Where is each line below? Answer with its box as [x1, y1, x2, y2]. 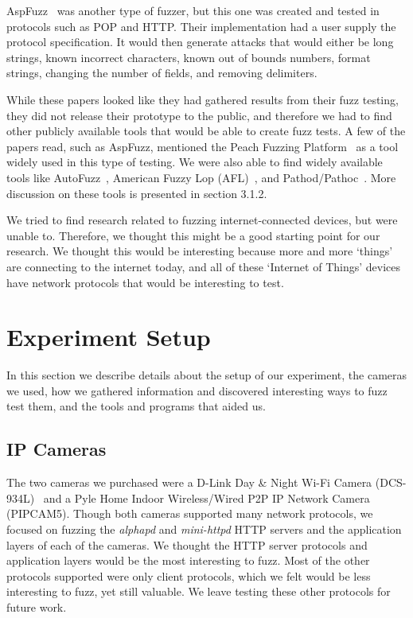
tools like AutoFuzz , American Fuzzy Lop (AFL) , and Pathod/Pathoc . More [6, 169, 396, 185]
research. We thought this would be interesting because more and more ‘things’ [6, 243, 393, 259]
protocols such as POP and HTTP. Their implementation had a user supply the [6, 17, 396, 34]
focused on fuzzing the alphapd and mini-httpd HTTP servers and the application [6, 520, 402, 537]
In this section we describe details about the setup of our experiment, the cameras [6, 367, 407, 383]
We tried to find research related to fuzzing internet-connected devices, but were [6, 212, 398, 228]
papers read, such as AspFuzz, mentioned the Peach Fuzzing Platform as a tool [6, 138, 399, 154]
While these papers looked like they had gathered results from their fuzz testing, [6, 91, 399, 107]
